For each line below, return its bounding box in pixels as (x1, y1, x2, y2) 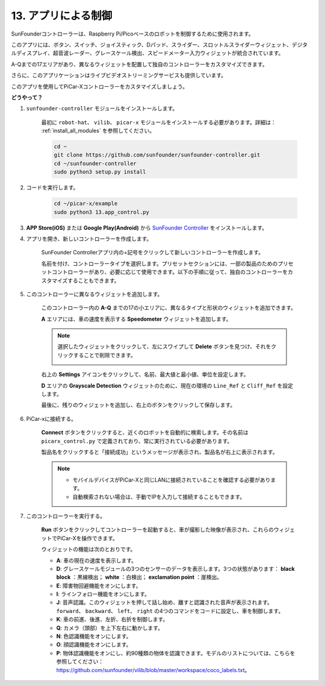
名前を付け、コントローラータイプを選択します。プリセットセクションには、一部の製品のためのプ (41, 260, 283, 267)
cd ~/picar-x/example (54, 200, 118, 207)
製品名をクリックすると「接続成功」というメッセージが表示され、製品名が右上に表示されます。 (41, 448, 278, 455)
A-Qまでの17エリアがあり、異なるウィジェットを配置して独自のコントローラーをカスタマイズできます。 (11, 60, 268, 68)
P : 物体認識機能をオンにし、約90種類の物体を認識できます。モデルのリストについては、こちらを (56, 649, 296, 656)
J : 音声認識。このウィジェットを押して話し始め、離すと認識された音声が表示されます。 (56, 599, 273, 606)
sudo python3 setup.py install (54, 169, 147, 175)
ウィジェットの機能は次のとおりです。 (41, 546, 136, 553)
